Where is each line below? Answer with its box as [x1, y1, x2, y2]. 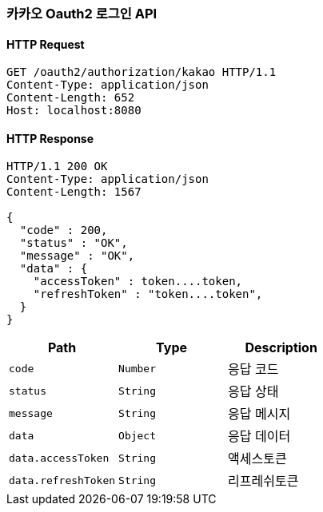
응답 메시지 [228, 406, 291, 423]
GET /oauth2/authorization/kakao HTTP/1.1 [6, 65, 277, 79]
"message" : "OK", [19, 249, 135, 263]
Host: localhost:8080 [6, 104, 142, 117]
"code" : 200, [19, 224, 108, 237]
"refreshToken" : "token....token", [33, 288, 263, 301]
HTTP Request [6, 37, 85, 51]
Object [118, 429, 157, 442]
